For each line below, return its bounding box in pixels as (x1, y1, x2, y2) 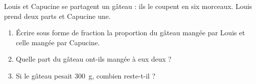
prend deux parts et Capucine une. (4, 10, 111, 21)
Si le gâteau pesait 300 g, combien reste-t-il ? (16, 70, 156, 81)
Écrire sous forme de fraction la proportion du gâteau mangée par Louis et (16, 27, 245, 38)
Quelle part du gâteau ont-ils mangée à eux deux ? (16, 54, 172, 64)
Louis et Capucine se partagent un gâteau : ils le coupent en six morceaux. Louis (4, 1, 252, 11)
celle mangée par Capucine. (16, 37, 100, 47)
